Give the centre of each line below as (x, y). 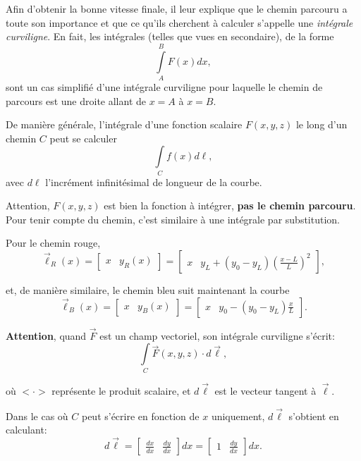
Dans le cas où (37, 416)
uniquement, (238, 416)
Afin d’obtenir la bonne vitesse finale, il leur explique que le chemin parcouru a (177, 8)
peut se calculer (83, 138)
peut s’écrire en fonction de (140, 416)
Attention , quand (46, 335)
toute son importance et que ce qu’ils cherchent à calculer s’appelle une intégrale (179, 22)
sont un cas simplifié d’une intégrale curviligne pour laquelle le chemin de (164, 86)
